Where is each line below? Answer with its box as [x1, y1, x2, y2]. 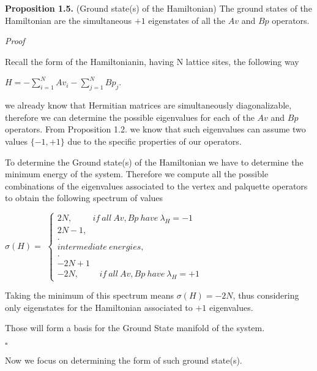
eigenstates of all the [148, 13, 226, 26]
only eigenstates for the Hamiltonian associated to [5, 300, 193, 313]
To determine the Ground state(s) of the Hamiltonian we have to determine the [5, 155, 304, 168]
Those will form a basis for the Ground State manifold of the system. [5, 321, 265, 334]
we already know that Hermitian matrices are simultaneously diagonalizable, [5, 99, 292, 112]
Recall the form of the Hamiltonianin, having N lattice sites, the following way [5, 55, 299, 67]
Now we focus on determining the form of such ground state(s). [5, 354, 242, 366]
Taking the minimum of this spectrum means [5, 289, 174, 302]
